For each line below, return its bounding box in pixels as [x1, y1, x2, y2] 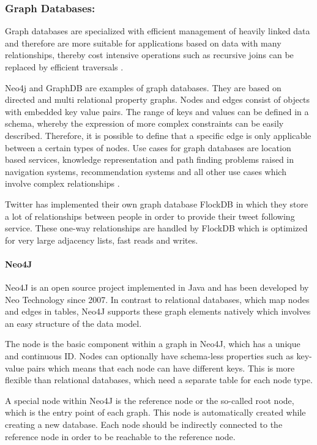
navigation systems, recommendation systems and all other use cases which [5, 165, 286, 178]
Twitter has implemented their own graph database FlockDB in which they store [5, 197, 308, 210]
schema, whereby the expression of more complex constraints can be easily [5, 117, 284, 130]
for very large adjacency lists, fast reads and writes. [5, 233, 198, 246]
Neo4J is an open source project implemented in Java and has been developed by [5, 281, 309, 294]
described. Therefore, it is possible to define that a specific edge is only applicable [5, 129, 311, 141]
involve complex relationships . [5, 177, 120, 190]
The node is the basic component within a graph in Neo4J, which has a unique [5, 337, 300, 350]
